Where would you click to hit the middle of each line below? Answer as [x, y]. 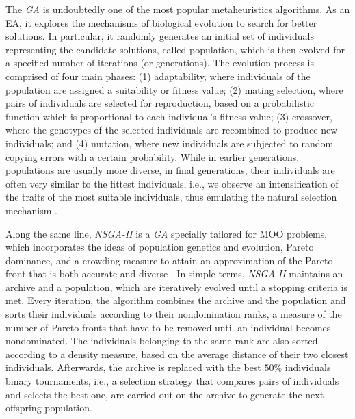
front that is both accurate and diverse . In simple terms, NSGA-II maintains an [174, 274]
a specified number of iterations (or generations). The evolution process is [160, 63]
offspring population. [49, 408]
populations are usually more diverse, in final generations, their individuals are [170, 170]
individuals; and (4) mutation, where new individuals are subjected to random [170, 143]
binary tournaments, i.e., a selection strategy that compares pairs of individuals [172, 381]
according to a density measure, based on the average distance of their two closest [177, 354]
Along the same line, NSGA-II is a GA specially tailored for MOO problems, [167, 233]
